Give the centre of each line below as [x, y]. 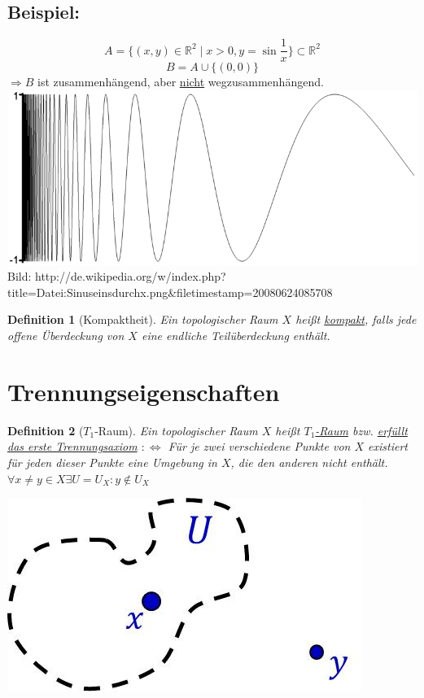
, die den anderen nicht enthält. [309, 462]
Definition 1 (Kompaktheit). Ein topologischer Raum [143, 319]
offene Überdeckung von [66, 336]
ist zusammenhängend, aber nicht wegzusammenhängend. [181, 82]
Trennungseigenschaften [144, 391]
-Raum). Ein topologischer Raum [176, 430]
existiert [388, 446]
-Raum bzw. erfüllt [361, 430]
